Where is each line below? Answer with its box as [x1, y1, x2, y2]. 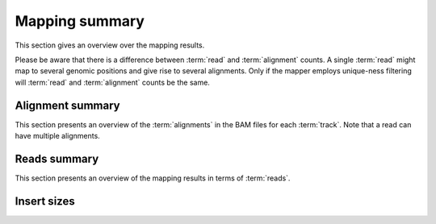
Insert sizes [15, 194, 76, 208]
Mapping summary [15, 12, 145, 30]
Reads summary [15, 151, 99, 165]
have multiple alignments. [15, 131, 100, 141]
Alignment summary [15, 98, 120, 112]
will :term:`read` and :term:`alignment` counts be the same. [15, 77, 210, 87]
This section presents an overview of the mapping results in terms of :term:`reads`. [15, 173, 291, 183]
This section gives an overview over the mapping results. [15, 40, 205, 50]
